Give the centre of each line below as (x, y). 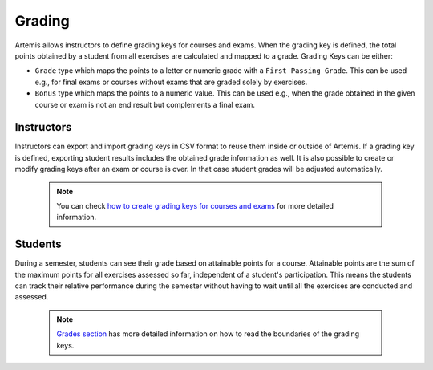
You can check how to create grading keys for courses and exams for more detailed (195, 205)
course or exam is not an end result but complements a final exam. (145, 104)
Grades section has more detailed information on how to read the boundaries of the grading (208, 334)
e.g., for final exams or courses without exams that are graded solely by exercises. (171, 82)
